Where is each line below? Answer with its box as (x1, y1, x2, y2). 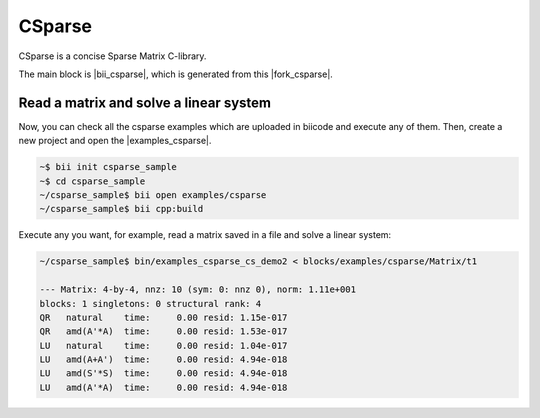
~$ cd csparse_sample (39, 175, 146, 187)
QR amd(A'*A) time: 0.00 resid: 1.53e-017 (39, 326, 288, 337)
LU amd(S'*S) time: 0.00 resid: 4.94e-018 (39, 368, 288, 379)
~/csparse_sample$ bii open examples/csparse (39, 190, 267, 200)
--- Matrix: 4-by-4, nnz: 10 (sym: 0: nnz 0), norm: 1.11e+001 (39, 284, 357, 295)
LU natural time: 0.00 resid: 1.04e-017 (39, 340, 288, 351)
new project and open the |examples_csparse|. (18, 135, 212, 147)
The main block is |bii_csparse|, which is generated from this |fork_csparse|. (18, 68, 334, 80)
